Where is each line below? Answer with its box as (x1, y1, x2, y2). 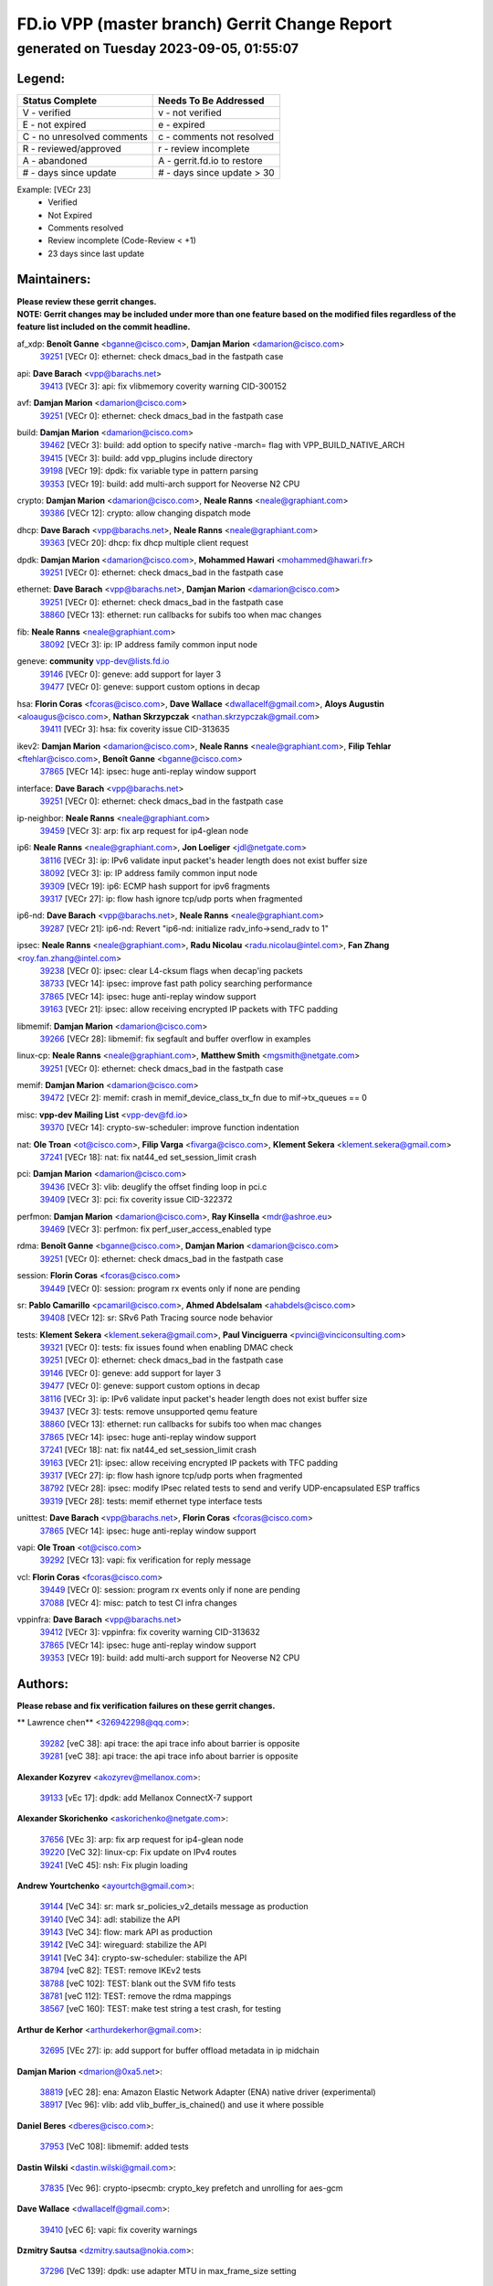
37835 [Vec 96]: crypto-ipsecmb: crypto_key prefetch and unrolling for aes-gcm (39, 2182, 343, 2194)
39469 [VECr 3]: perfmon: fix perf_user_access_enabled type (39, 1223, 272, 1234)
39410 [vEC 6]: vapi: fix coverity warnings (39, 2224, 198, 2235)
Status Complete (22, 94, 98, 107)
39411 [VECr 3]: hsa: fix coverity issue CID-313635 (39, 723, 230, 735)
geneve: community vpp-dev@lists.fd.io (16, 656, 170, 667)
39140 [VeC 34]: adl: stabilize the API (39, 1914, 181, 1925)
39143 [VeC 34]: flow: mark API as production (39, 1927, 214, 1938)
